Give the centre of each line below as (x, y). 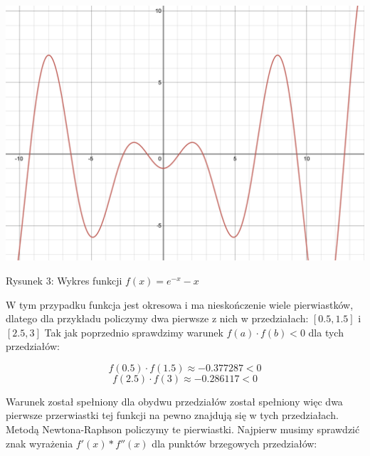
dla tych (326, 332)
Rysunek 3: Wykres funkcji (64, 280)
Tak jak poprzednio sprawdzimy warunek (134, 332)
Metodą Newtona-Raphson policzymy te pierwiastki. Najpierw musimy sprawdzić (183, 429)
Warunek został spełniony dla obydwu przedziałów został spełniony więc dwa (174, 401)
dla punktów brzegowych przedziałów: (234, 443)
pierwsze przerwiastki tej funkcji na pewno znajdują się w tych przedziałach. (172, 415)
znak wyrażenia (39, 443)
